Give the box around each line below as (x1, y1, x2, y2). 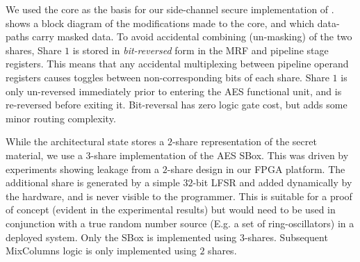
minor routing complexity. (6, 110, 116, 125)
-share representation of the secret (172, 134, 317, 149)
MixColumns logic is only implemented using (6, 243, 197, 258)
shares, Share (6, 42, 62, 57)
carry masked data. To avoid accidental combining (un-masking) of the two (32, 29, 352, 44)
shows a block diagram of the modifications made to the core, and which (6, 15, 315, 30)
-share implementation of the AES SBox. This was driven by (90, 147, 349, 162)
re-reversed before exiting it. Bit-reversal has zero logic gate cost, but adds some (6, 97, 347, 112)
